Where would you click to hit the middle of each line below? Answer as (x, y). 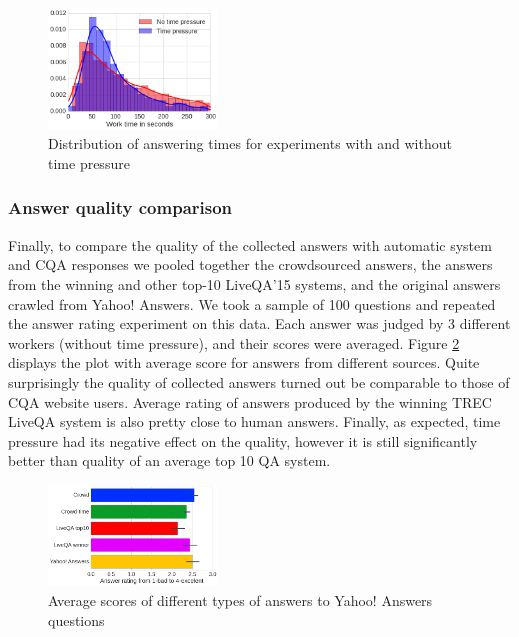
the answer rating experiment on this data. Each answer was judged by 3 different (259, 323)
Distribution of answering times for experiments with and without (250, 143)
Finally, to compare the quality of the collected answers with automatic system (250, 244)
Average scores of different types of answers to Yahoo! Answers (240, 600)
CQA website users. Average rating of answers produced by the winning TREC (250, 401)
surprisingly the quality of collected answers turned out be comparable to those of (259, 381)
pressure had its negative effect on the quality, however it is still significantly (243, 440)
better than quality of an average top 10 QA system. (169, 460)
